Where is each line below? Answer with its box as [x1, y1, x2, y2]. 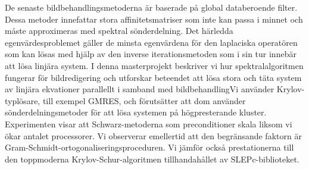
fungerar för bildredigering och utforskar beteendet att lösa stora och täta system [5, 71, 302, 83]
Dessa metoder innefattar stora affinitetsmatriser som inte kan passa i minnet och [5, 12, 303, 25]
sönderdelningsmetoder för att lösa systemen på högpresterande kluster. [5, 106, 267, 118]
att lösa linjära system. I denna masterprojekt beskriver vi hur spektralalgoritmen [5, 59, 304, 71]
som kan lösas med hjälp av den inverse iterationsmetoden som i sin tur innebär [5, 48, 296, 60]
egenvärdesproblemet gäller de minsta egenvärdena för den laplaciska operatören [5, 36, 298, 48]
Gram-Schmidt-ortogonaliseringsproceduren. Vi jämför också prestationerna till [5, 141, 294, 154]
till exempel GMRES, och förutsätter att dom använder [42, 94, 246, 107]
